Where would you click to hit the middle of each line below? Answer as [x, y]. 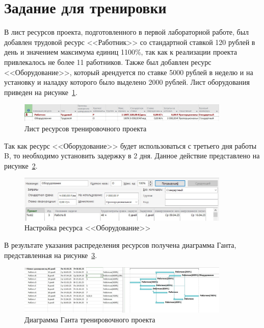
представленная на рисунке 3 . [51, 255]
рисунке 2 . [21, 165]
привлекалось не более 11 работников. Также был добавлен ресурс [108, 62]
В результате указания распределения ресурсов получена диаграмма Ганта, [120, 244]
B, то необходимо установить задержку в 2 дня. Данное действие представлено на [132, 156]
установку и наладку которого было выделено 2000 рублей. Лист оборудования [127, 82]
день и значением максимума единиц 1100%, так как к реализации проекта [121, 52]
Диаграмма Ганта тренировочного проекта [90, 320]
